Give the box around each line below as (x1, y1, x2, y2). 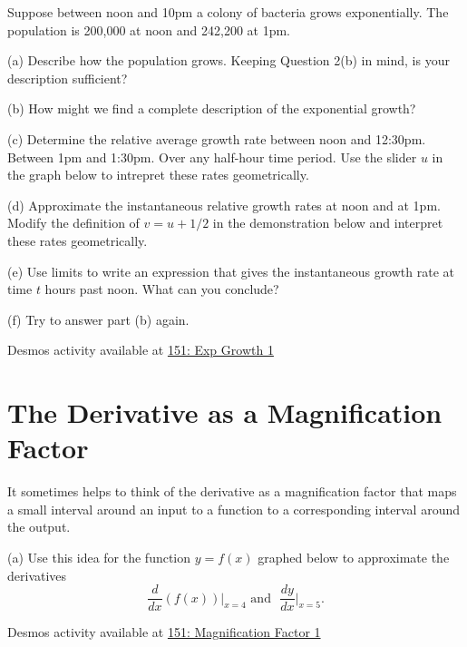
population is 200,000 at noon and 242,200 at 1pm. (7, 20, 291, 39)
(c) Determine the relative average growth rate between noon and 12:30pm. (7, 129, 426, 148)
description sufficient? (7, 68, 128, 87)
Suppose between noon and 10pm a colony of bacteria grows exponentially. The (7, 3, 449, 21)
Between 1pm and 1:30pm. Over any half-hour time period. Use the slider (7, 147, 417, 166)
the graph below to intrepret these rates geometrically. (7, 165, 309, 184)
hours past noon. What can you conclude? (44, 279, 279, 299)
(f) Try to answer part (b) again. (7, 309, 190, 328)
